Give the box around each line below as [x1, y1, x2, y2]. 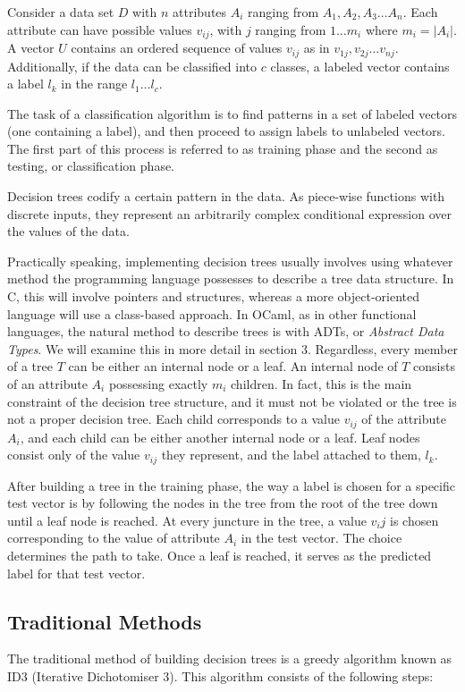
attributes [173, 3, 227, 21]
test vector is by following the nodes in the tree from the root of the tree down [7, 494, 438, 512]
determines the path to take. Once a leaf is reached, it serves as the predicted [7, 546, 432, 565]
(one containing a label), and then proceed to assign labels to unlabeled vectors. [7, 122, 446, 140]
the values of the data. [7, 222, 130, 241]
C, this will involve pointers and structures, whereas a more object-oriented [7, 287, 420, 306]
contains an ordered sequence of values [71, 38, 283, 57]
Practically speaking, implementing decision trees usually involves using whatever [7, 251, 453, 270]
